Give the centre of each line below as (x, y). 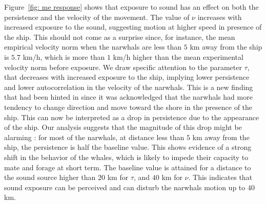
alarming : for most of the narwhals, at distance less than (94, 137)
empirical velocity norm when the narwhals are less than (93, 47)
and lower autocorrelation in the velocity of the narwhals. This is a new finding (129, 87)
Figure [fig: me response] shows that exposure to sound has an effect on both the (131, 7)
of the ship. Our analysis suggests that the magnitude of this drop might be (123, 127)
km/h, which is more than (64, 56)
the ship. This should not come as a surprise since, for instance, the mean (120, 37)
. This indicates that (220, 177)
